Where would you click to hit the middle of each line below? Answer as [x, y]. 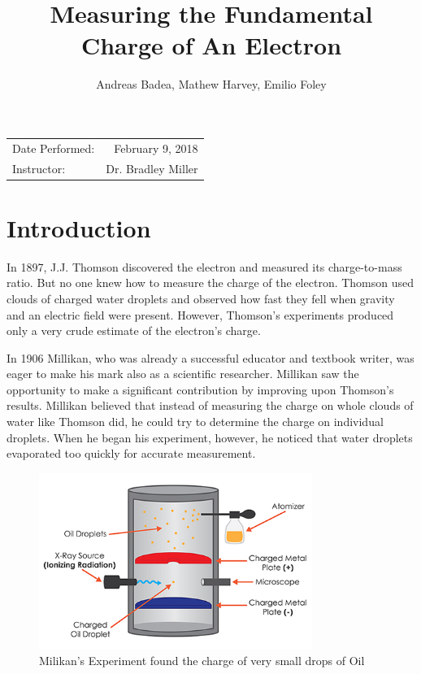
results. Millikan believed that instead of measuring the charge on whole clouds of [210, 405]
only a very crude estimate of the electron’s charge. [134, 330]
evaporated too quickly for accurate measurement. [131, 453]
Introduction [79, 227]
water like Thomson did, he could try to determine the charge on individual [195, 422]
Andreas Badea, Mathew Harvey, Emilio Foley [211, 84]
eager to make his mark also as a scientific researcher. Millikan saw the [183, 374]
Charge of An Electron [211, 45]
